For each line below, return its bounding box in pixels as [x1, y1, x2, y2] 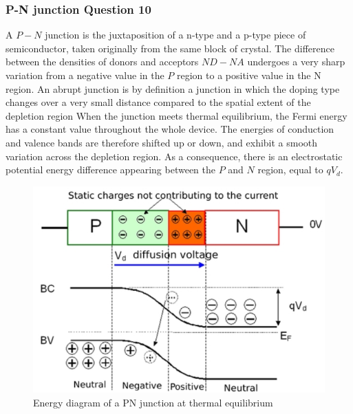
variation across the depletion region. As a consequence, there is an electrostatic [6, 149, 343, 163]
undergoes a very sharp [247, 54, 345, 69]
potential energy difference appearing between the [6, 162, 216, 177]
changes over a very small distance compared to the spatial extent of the [6, 95, 311, 109]
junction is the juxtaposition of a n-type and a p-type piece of [45, 28, 306, 42]
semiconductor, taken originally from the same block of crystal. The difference [6, 41, 334, 55]
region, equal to [257, 162, 323, 177]
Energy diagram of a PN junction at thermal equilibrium [33, 395, 273, 409]
